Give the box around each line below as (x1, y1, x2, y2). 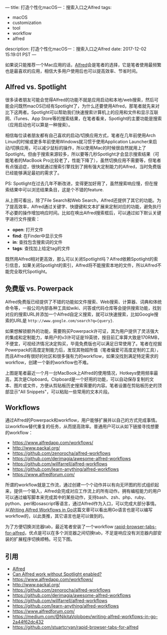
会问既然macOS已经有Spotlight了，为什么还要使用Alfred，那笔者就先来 (9, 103, 156, 109)
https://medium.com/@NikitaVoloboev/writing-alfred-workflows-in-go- (12, 614, 158, 620)
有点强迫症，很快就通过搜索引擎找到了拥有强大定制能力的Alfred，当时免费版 (5, 163, 162, 169)
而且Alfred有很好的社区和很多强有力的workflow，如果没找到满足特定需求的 (5, 353, 159, 359)
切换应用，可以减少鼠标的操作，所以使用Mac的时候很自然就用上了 (11, 144, 147, 151)
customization (12, 19, 42, 25)
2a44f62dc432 (12, 619, 44, 625)
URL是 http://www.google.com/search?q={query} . (13, 317, 114, 323)
